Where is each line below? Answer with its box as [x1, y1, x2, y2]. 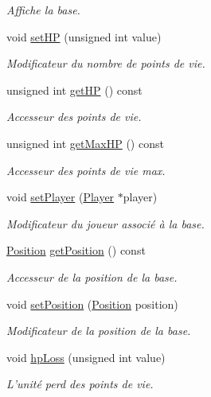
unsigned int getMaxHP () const [6, 134, 164, 151]
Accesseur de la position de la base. [6, 268, 178, 285]
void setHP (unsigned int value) [6, 28, 162, 45]
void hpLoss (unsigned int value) [6, 348, 166, 365]
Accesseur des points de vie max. [6, 162, 166, 178]
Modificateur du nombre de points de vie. [6, 55, 205, 72]
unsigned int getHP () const [6, 81, 143, 98]
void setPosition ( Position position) [6, 295, 178, 312]
